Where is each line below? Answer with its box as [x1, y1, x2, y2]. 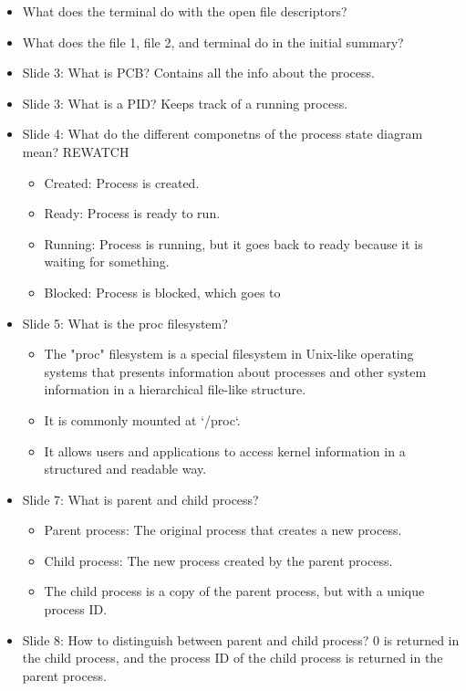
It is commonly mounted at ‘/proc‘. [44, 410, 241, 429]
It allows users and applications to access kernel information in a [44, 441, 406, 460]
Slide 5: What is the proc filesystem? [22, 313, 228, 332]
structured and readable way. [44, 459, 207, 478]
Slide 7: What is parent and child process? [22, 489, 259, 508]
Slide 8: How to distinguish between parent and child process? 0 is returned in [22, 630, 460, 649]
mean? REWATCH [22, 141, 129, 161]
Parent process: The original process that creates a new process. [44, 520, 402, 539]
